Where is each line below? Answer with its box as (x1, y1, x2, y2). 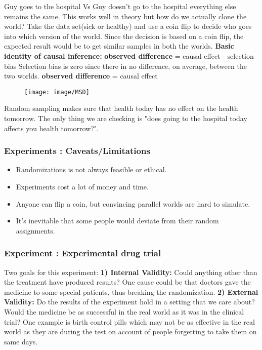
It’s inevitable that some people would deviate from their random (16, 215, 219, 226)
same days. (4, 336, 38, 346)
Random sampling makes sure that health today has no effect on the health (4, 103, 238, 113)
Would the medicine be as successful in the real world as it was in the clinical (4, 306, 244, 317)
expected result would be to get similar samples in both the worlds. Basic (4, 41, 234, 51)
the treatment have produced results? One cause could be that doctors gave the (4, 277, 251, 287)
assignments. (16, 225, 55, 236)
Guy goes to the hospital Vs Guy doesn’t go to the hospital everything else (4, 1, 236, 11)
